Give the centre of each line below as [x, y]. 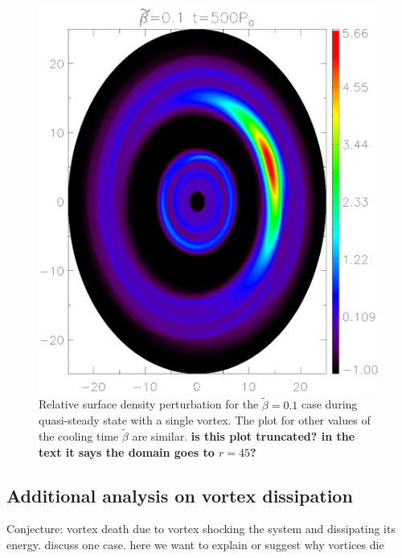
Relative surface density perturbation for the [149, 404]
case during [329, 404]
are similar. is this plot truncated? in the [244, 436]
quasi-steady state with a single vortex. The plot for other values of [205, 420]
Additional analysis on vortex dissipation [180, 495]
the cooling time [79, 436]
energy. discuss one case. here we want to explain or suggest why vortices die [195, 545]
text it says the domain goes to [127, 451]
